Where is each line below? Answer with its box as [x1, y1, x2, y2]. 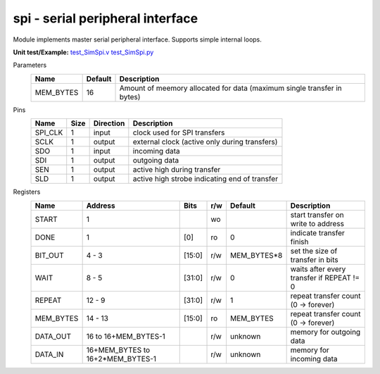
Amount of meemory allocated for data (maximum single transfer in [119, 83, 343, 93]
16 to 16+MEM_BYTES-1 [86, 331, 165, 341]
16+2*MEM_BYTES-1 [86, 354, 157, 363]
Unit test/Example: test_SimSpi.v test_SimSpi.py [13, 48, 154, 56]
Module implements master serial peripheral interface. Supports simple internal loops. [13, 35, 262, 44]
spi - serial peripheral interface [13, 11, 198, 26]
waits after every [290, 264, 346, 274]
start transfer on [290, 210, 344, 220]
